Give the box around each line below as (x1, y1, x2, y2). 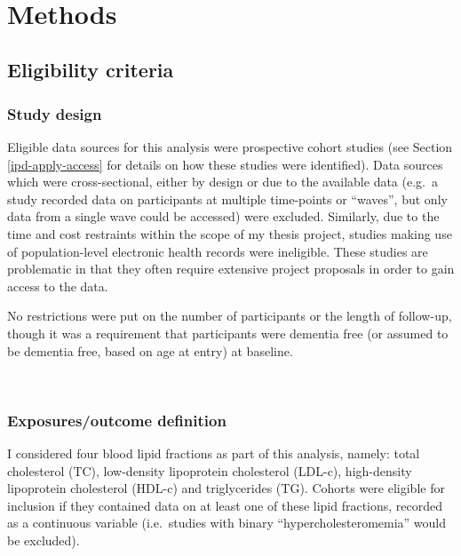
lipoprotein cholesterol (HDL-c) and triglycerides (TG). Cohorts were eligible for (7, 479, 445, 497)
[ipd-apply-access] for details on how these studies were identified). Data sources (7, 155, 443, 173)
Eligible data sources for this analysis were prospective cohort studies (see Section (7, 137, 453, 155)
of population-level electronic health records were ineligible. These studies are (7, 242, 428, 260)
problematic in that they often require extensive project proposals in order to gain (7, 259, 455, 278)
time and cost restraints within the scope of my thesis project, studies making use (7, 224, 452, 242)
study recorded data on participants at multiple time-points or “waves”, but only (7, 189, 448, 208)
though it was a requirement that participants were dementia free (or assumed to (7, 323, 449, 342)
